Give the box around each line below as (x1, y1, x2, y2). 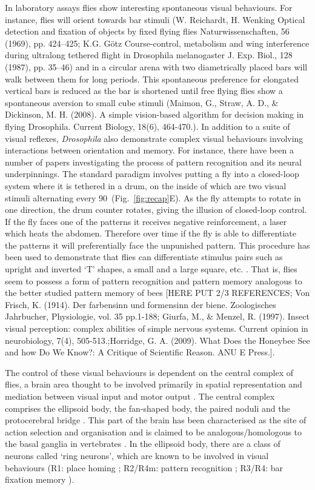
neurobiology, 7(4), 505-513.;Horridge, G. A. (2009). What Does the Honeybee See (5, 334, 310, 346)
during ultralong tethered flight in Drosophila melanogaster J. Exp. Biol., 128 (5, 49, 293, 61)
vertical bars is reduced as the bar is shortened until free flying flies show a (5, 84, 283, 97)
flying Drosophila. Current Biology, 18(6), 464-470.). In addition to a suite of (5, 119, 290, 132)
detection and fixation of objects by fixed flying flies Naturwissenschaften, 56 (5, 25, 290, 38)
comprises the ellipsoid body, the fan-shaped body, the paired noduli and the (5, 401, 290, 414)
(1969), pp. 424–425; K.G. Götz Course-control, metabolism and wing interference (5, 36, 310, 49)
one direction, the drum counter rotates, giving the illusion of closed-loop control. (5, 203, 307, 216)
